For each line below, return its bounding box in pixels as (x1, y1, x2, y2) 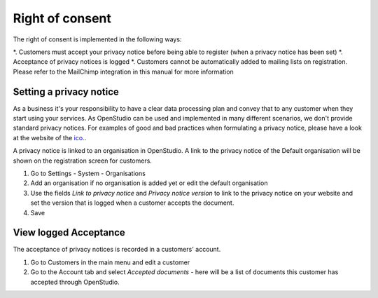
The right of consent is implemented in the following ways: (13, 35, 182, 43)
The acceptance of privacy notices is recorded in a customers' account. (13, 245, 221, 254)
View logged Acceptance (13, 226, 125, 238)
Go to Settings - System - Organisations (30, 169, 146, 177)
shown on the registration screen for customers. (13, 156, 152, 165)
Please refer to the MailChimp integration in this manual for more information (13, 67, 234, 76)
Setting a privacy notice (13, 86, 119, 97)
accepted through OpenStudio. (30, 278, 120, 286)
